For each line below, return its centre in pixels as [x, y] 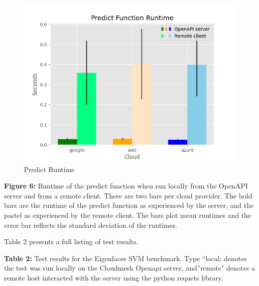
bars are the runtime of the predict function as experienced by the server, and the [129, 205]
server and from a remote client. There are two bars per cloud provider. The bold [128, 195]
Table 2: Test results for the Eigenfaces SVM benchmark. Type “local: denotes [126, 258]
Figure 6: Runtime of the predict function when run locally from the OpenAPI [126, 186]
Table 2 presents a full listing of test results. [71, 241]
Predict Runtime [49, 169]
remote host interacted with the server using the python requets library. [114, 277]
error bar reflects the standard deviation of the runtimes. [91, 225]
